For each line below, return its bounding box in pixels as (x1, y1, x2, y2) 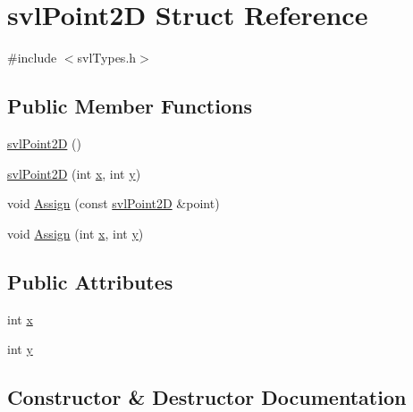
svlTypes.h (77, 48, 137, 67)
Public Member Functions (7, 92, 252, 120)
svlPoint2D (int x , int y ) (7, 164, 141, 182)
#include (7, 48, 57, 67)
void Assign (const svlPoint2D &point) (7, 194, 220, 213)
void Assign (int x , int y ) (7, 223, 144, 242)
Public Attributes (7, 267, 173, 295)
